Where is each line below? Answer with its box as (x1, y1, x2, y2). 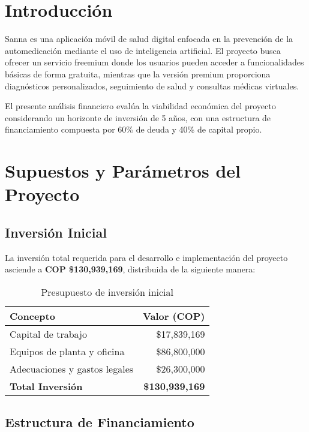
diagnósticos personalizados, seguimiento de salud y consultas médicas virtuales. (5, 79, 299, 92)
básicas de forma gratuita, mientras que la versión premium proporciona (5, 67, 271, 80)
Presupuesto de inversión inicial (41, 284, 174, 299)
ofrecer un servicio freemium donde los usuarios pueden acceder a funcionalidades (5, 56, 304, 68)
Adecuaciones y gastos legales (10, 361, 134, 376)
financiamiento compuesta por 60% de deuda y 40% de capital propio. (5, 123, 262, 136)
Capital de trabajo (10, 326, 87, 341)
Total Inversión (10, 379, 83, 393)
